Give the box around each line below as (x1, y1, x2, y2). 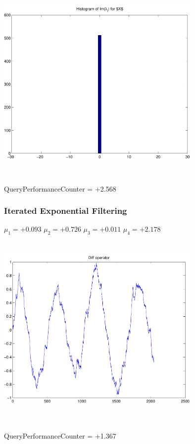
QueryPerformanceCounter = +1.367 (4, 430, 116, 441)
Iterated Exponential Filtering (4, 204, 127, 217)
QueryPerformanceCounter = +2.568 (4, 183, 116, 194)
